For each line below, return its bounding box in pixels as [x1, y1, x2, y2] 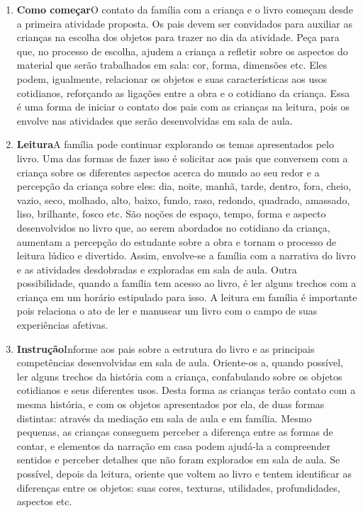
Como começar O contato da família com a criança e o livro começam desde [16, 2, 353, 16]
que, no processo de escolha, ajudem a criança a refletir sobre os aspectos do [16, 43, 348, 58]
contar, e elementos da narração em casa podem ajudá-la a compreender [16, 438, 330, 453]
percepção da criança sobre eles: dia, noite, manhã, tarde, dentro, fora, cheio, [16, 179, 352, 193]
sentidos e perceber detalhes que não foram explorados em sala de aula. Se [16, 452, 340, 467]
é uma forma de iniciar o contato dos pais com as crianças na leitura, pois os [16, 99, 350, 114]
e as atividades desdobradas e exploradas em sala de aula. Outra [16, 261, 297, 276]
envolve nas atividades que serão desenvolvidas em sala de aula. [16, 113, 293, 128]
